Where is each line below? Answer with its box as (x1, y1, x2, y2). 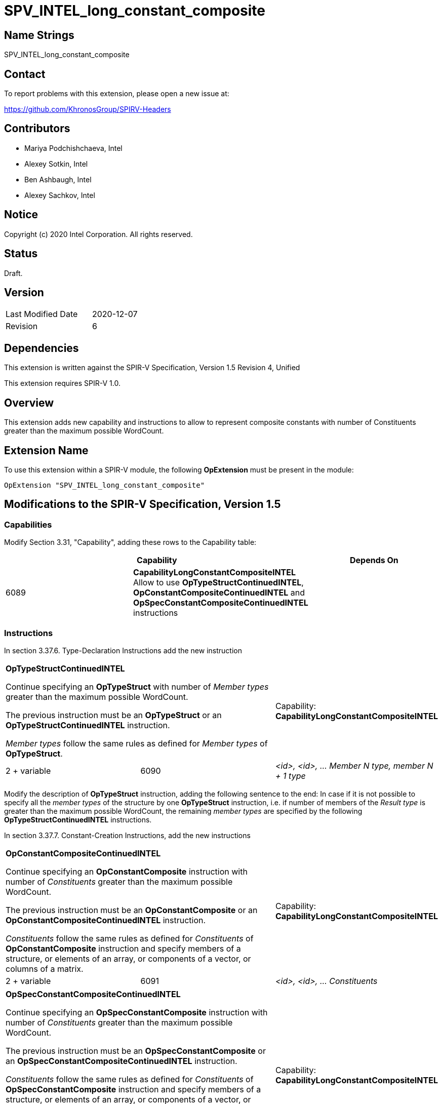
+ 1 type (275, 770, 306, 781)
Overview (4, 396, 54, 409)
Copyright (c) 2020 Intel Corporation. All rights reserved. (4, 229, 193, 239)
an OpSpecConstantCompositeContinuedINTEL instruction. (6, 1055, 237, 1066)
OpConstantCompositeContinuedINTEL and (133, 587, 305, 598)
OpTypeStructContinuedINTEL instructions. (4, 815, 152, 824)
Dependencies (4, 341, 79, 354)
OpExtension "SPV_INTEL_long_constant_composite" (4, 481, 205, 489)
